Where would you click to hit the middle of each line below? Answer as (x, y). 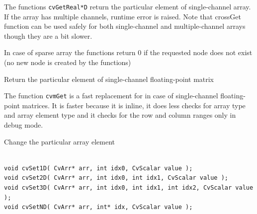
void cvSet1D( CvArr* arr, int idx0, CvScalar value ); (98, 168)
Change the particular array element (59, 141)
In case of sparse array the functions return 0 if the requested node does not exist (128, 52)
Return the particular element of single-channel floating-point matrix (109, 79)
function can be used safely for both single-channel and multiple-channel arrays (125, 26)
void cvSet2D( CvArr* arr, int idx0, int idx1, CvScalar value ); (116, 178)
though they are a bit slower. (48, 36)
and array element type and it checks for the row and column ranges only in (120, 115)
